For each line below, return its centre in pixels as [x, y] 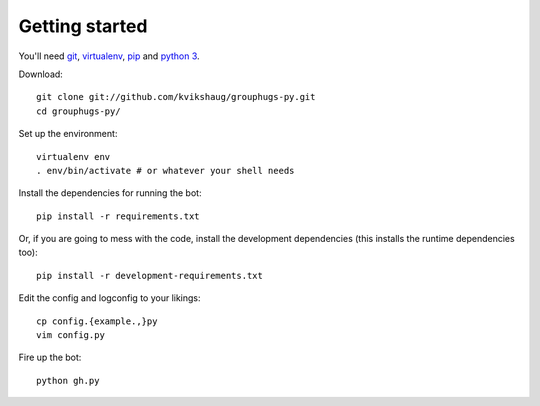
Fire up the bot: [50, 357]
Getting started [83, 26]
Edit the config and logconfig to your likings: [109, 298]
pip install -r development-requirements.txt [150, 275]
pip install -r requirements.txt [118, 216]
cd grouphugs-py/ [78, 111]
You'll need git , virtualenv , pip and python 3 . [109, 56]
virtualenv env [73, 156]
